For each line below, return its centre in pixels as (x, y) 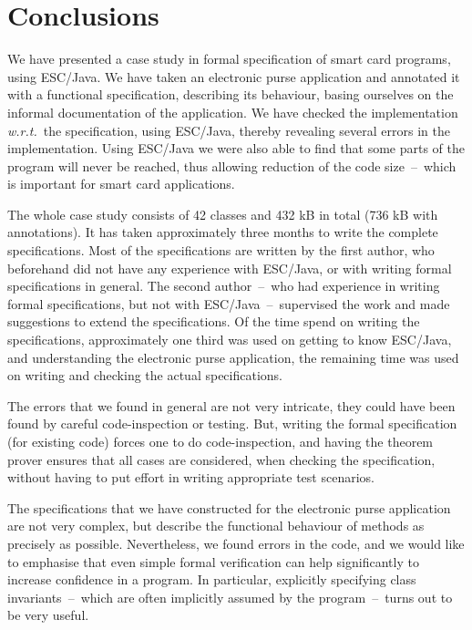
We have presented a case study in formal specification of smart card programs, (229, 59)
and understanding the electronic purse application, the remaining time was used (233, 357)
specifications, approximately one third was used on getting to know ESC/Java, (230, 340)
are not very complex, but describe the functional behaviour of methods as (216, 526)
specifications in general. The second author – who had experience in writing (224, 286)
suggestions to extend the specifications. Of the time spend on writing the (214, 321)
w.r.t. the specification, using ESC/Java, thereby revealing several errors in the (229, 130)
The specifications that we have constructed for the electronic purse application (229, 507)
